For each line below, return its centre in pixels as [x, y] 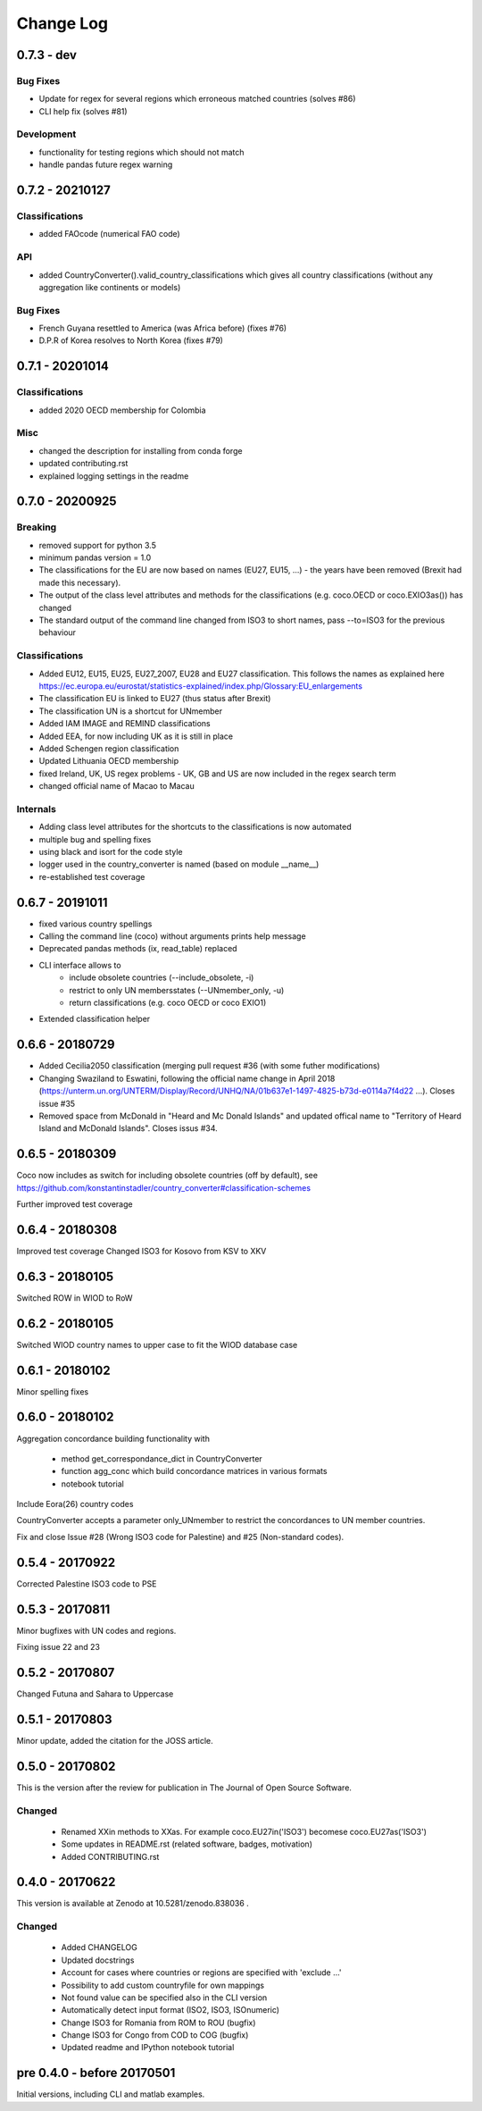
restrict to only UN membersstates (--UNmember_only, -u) [177, 990]
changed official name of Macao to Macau [117, 786]
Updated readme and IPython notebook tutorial [148, 2048]
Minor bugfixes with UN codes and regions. [96, 1630]
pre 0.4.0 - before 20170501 [96, 2073]
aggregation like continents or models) [110, 287]
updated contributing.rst [83, 464]
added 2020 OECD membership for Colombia [122, 410]
